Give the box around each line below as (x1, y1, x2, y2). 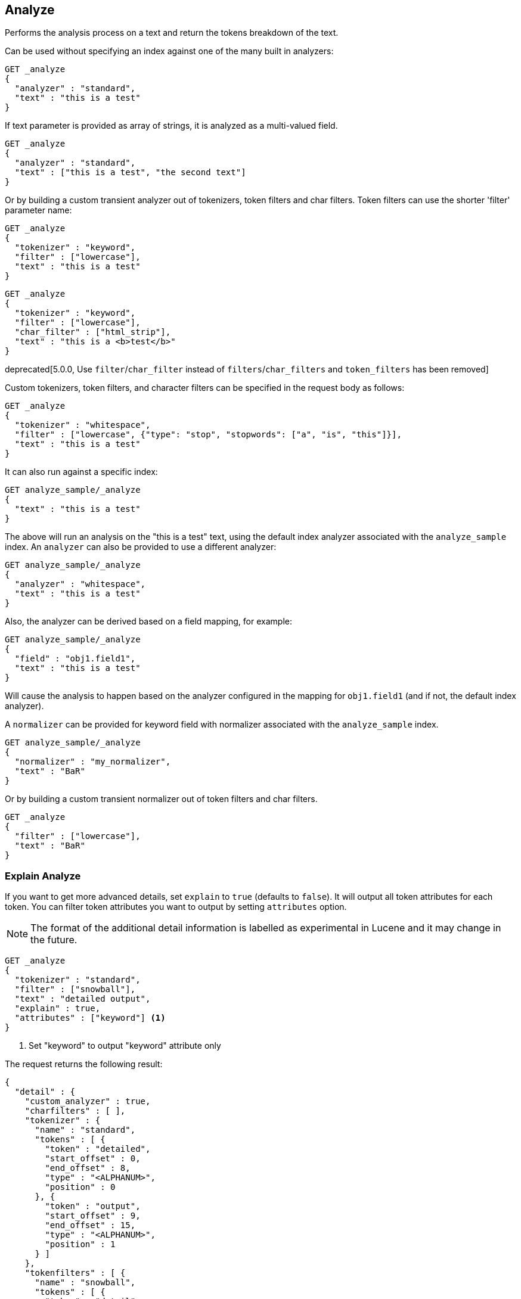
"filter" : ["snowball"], (14, 984, 136, 995)
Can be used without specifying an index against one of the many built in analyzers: (5, 46, 334, 57)
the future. (30, 934, 77, 946)
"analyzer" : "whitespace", (14, 579, 146, 589)
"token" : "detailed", (45, 1144, 151, 1154)
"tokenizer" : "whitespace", (14, 420, 151, 430)
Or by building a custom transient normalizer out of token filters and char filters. (5, 794, 318, 804)
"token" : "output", (45, 1201, 141, 1211)
